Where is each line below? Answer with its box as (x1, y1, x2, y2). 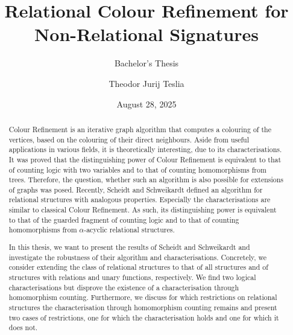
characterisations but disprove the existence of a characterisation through (8, 282, 239, 292)
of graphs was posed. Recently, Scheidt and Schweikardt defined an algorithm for (8, 184, 263, 194)
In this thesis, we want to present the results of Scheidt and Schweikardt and (8, 242, 250, 252)
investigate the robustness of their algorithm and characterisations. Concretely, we (8, 252, 267, 262)
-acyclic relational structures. (84, 225, 175, 235)
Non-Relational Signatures (34, 22, 259, 46)
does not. (8, 322, 38, 333)
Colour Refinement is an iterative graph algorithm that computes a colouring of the (8, 124, 271, 134)
